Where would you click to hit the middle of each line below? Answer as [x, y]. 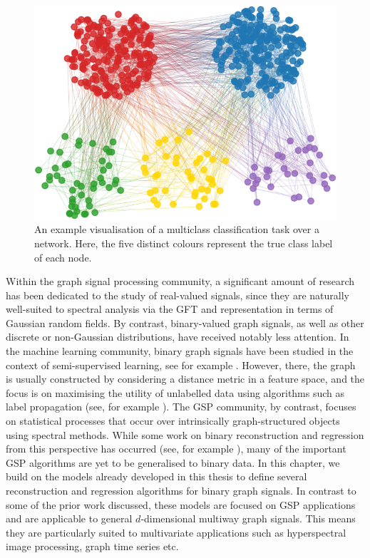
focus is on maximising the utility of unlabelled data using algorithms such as [175, 392]
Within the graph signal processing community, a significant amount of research [180, 281]
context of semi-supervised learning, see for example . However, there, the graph [181, 365]
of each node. [63, 257]
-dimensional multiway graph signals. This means [248, 518]
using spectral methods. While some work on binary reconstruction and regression [185, 434]
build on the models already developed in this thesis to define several [156, 476]
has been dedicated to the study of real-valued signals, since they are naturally [178, 295]
